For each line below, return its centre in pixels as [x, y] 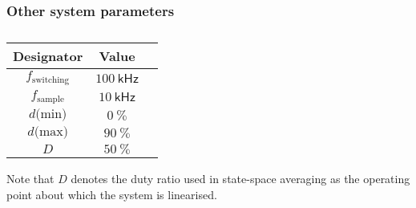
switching [51, 80]
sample [50, 100]
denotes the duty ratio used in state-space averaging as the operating [240, 179]
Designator [48, 56]
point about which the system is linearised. [112, 194]
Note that [30, 179]
